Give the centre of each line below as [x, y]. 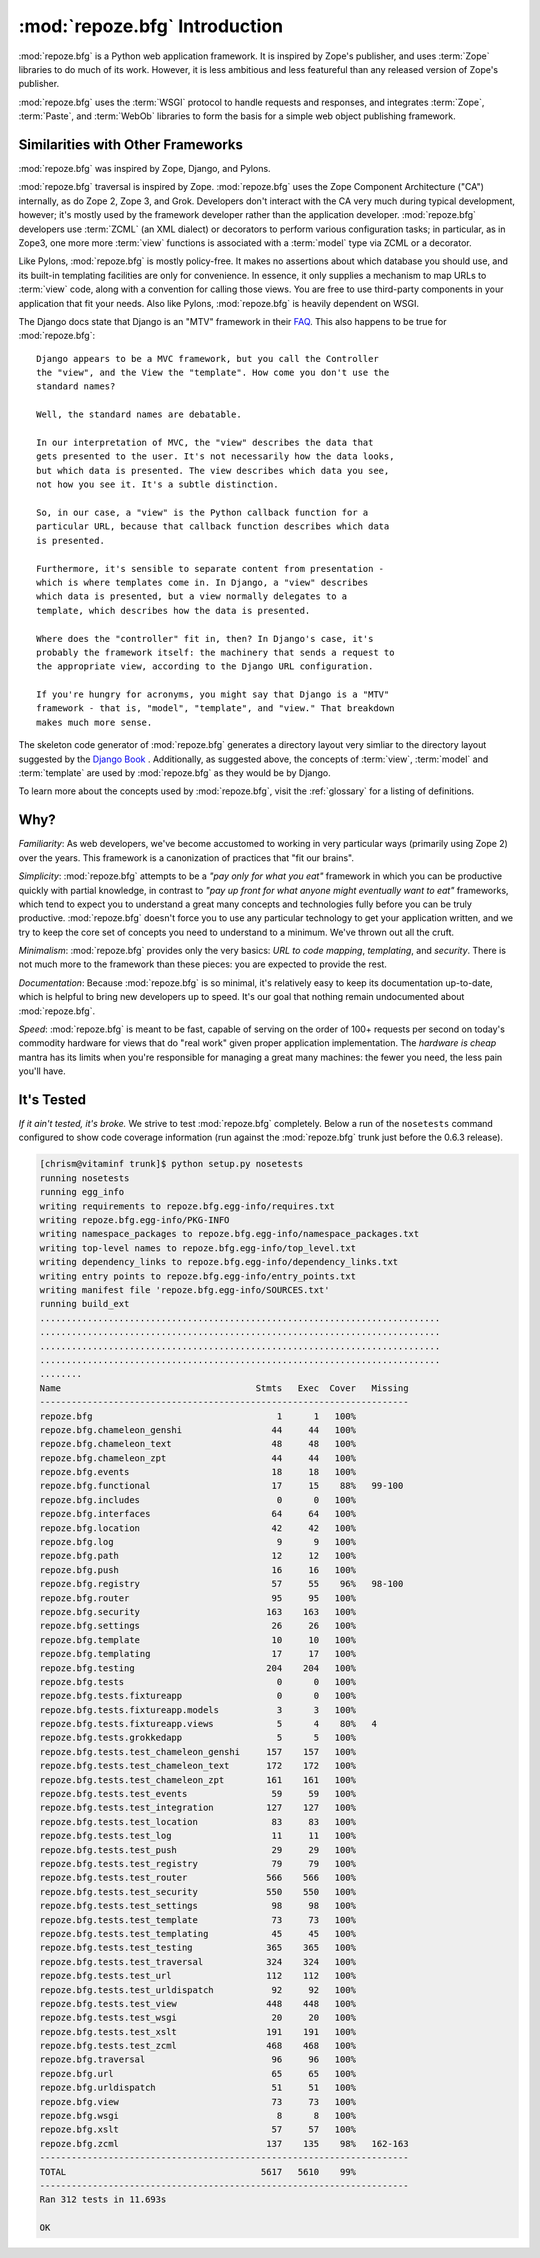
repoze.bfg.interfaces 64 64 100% [198, 1514]
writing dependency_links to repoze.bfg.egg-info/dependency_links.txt [219, 1262]
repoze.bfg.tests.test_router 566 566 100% [198, 1878]
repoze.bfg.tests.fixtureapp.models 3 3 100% [198, 1709]
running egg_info [82, 1192]
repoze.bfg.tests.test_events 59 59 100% [198, 1794]
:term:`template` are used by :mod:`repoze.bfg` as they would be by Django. [174, 773]
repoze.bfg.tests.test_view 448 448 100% [198, 2003]
